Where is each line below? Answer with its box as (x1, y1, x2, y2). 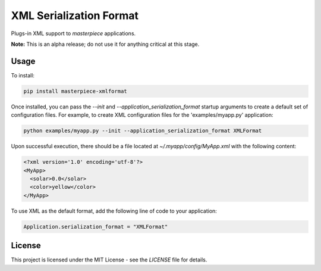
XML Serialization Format (11, 9, 139, 22)
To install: (11, 71, 35, 79)
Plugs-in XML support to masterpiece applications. (11, 30, 136, 37)
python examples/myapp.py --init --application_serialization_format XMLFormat (23, 127, 262, 134)
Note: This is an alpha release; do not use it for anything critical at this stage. (11, 41, 200, 48)
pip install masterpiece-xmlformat (23, 88, 127, 95)
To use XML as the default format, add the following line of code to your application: (11, 207, 217, 214)
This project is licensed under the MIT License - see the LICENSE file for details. (11, 256, 207, 263)
